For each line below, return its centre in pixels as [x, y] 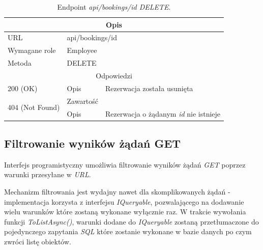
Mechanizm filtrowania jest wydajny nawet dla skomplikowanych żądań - [117, 191]
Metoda [20, 63]
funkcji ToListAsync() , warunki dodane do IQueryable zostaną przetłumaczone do [131, 221]
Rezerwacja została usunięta [149, 88]
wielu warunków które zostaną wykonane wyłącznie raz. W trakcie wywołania [125, 212]
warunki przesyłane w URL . [48, 174]
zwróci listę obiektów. [38, 241]
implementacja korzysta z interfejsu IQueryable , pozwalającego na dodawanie [124, 201]
